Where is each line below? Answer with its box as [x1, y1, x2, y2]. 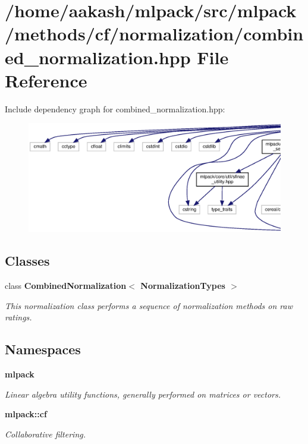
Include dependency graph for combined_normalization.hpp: [5, 102, 225, 115]
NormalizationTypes [140, 279, 225, 292]
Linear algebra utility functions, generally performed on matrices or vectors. [5, 388, 281, 400]
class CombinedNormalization [5, 279, 127, 292]
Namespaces [5, 340, 81, 358]
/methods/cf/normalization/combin [5, 21, 304, 46]
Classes [5, 251, 50, 270]
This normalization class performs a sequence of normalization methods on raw [5, 299, 293, 311]
